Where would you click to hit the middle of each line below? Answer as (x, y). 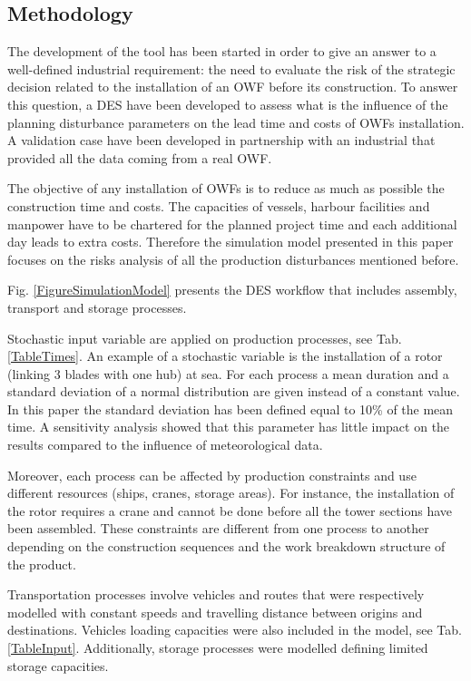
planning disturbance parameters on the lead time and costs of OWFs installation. (236, 122)
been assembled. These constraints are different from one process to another (218, 528)
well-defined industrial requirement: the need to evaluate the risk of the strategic (231, 68)
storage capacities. (58, 665)
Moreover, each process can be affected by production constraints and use (212, 475)
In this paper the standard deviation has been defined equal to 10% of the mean (231, 409)
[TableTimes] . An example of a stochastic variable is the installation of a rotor (225, 356)
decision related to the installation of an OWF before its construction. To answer (233, 87)
